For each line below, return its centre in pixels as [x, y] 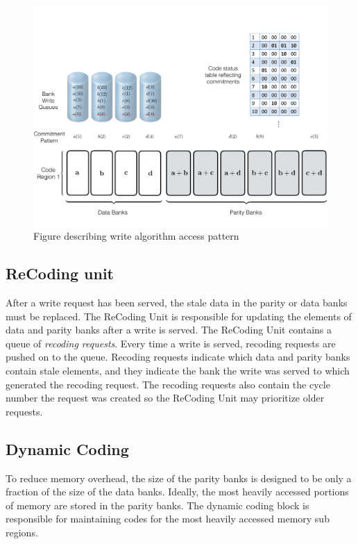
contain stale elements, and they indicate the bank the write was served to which [178, 370]
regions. [22, 532]
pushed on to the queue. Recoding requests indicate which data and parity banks [178, 357]
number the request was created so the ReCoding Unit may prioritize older [165, 398]
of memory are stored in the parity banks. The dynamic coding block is [157, 505]
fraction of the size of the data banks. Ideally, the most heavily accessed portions [177, 492]
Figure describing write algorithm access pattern [136, 236]
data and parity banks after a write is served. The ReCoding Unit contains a [169, 330]
